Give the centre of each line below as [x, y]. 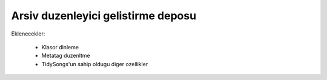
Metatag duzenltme [66, 56]
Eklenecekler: [28, 34]
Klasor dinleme [60, 47]
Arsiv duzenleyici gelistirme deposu [104, 16]
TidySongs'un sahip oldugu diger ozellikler [95, 64]
